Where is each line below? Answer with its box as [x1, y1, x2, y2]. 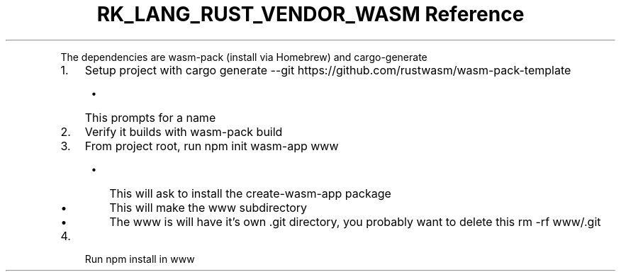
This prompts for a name [84, 110, 216, 125]
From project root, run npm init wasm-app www [84, 138, 339, 153]
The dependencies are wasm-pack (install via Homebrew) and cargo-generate [60, 50, 427, 63]
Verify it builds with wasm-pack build [84, 124, 283, 139]
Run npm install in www [84, 252, 195, 265]
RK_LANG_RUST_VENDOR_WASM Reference [96, 2, 525, 26]
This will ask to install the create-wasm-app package [109, 186, 391, 200]
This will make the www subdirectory [109, 200, 308, 215]
